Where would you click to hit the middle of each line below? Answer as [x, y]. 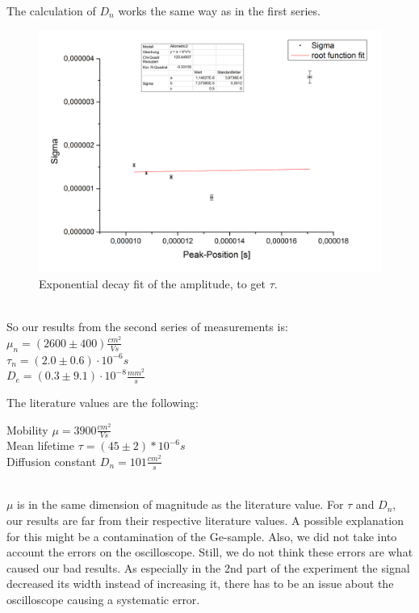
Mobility [27, 429]
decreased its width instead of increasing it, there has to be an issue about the [200, 584]
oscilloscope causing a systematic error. [103, 599]
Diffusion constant [52, 461]
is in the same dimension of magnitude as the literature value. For [180, 504]
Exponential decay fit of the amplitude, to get [152, 283]
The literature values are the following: [103, 402]
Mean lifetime [40, 445]
